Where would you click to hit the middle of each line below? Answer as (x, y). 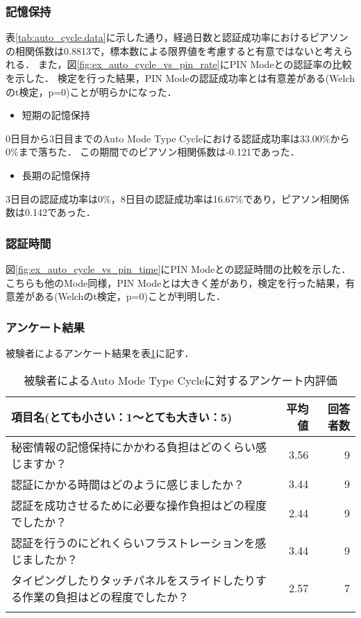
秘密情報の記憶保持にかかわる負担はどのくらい (134, 446)
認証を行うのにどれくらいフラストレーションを (133, 542)
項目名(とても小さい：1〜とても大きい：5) (122, 417)
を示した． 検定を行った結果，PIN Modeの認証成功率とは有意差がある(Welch (180, 78)
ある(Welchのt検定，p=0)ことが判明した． (130, 296)
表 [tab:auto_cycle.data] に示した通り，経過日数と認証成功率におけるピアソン (177, 37)
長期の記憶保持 (56, 175)
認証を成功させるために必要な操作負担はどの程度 (139, 505)
